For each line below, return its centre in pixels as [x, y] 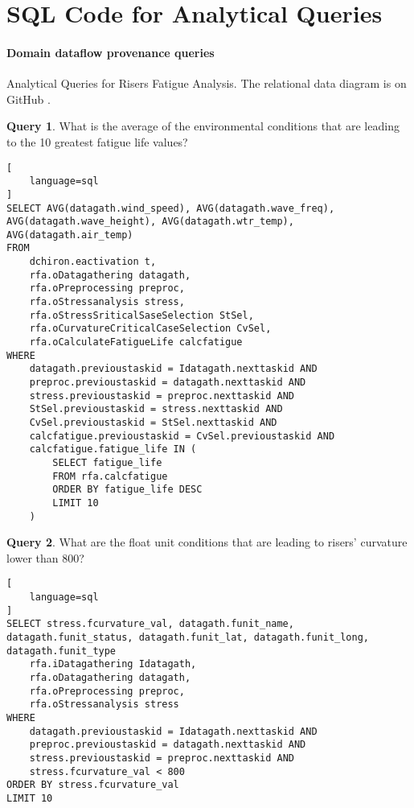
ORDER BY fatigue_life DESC [127, 490]
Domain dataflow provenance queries [111, 52]
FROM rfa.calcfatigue [110, 476]
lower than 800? [45, 557]
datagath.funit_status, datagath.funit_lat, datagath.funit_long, [188, 638]
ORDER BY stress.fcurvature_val [93, 785]
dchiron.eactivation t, [93, 262]
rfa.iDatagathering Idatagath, [113, 664]
